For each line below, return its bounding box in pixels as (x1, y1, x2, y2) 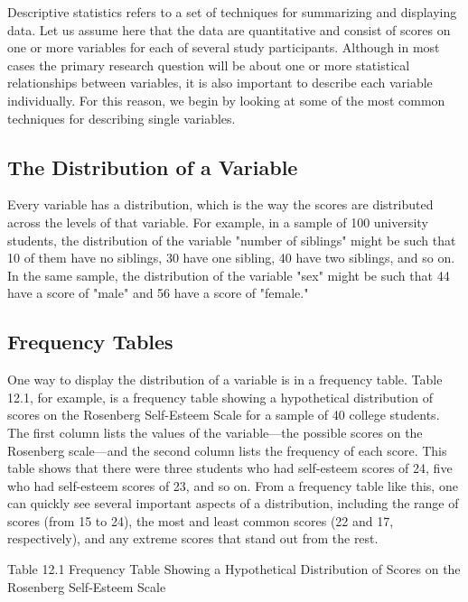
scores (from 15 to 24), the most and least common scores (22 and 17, (7, 511, 394, 530)
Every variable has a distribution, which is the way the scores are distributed (7, 195, 434, 214)
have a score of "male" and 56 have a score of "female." (7, 283, 309, 302)
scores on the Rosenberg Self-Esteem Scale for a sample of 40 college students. (7, 405, 440, 424)
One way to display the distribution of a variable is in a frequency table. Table (7, 370, 443, 389)
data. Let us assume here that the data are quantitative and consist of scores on (7, 20, 451, 39)
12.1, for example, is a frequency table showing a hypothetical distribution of (7, 387, 433, 406)
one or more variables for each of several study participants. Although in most (7, 38, 440, 57)
